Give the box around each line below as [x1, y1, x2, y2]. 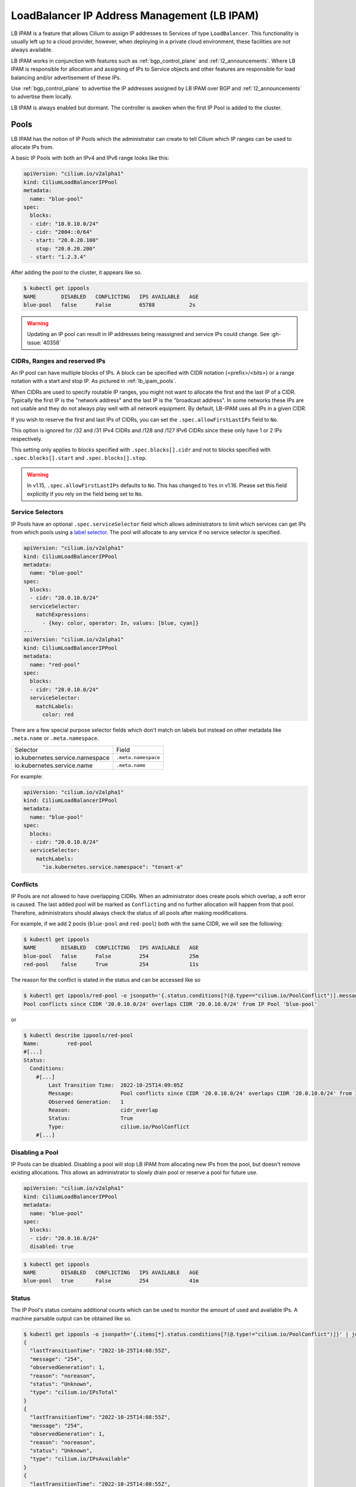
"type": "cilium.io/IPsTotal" [30, 1389, 118, 1396]
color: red [42, 711, 74, 718]
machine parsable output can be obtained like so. [11, 1315, 132, 1322]
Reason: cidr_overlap [48, 1107, 158, 1113]
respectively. [11, 435, 43, 443]
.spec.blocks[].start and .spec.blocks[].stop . [11, 454, 147, 462]
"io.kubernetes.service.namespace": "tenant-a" [42, 864, 183, 871]
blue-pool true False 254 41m [23, 1278, 199, 1284]
